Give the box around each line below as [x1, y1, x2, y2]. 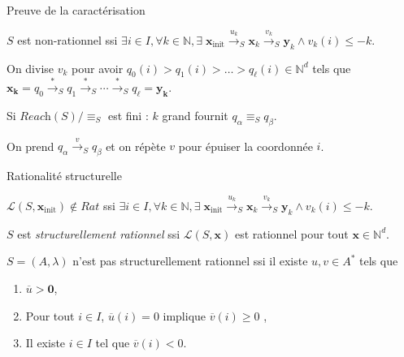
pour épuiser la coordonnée [178, 137, 313, 154]
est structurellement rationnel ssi [17, 225, 180, 242]
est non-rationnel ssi [17, 31, 118, 48]
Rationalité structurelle [7, 167, 122, 184]
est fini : [107, 106, 149, 123]
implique [163, 307, 206, 324]
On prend [7, 137, 54, 154]
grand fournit [162, 106, 228, 123]
